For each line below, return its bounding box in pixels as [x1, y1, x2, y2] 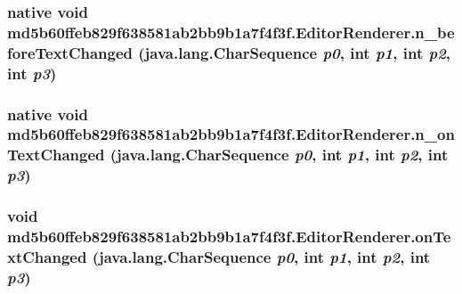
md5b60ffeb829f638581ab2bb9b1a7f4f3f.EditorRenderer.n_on [7, 123, 455, 145]
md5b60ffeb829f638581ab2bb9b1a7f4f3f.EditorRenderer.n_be [7, 20, 455, 43]
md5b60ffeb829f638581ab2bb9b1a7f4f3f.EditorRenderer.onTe [7, 225, 451, 248]
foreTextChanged [7, 41, 134, 63]
